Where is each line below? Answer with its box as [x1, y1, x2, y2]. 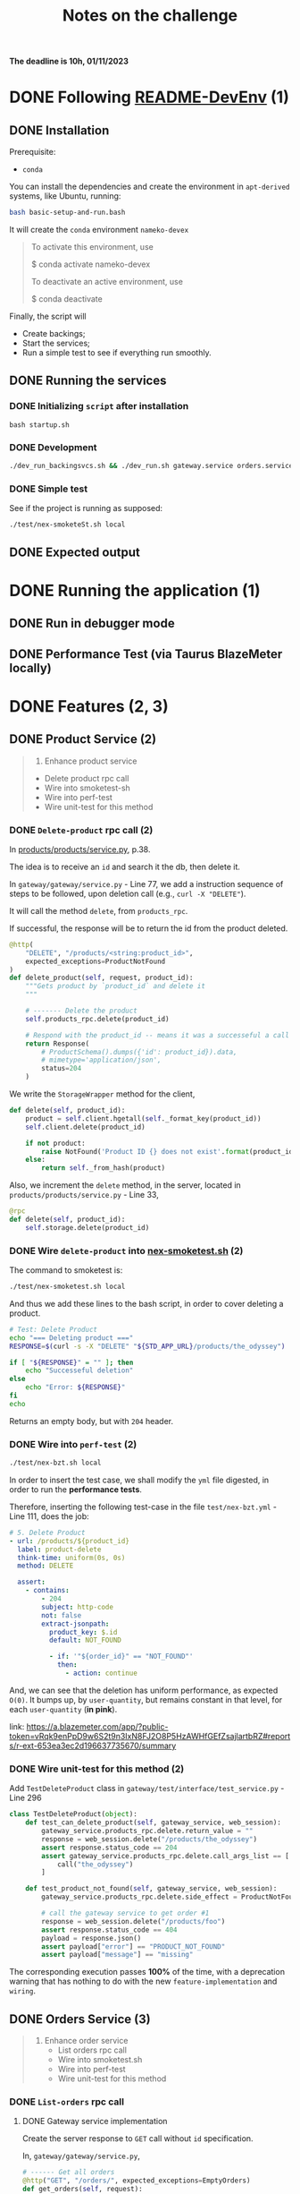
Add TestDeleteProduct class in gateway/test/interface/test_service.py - [9, 1783, 285, 1794]
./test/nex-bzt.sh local [9, 1458, 102, 1468]
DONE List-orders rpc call [9, 2096, 125, 2108]
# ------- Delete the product [25, 1006, 138, 1015]
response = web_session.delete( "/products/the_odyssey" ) [41, 1834, 257, 1844]
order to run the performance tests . [9, 1483, 143, 1495]
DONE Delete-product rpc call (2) [9, 824, 154, 836]
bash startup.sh [9, 420, 70, 430]
